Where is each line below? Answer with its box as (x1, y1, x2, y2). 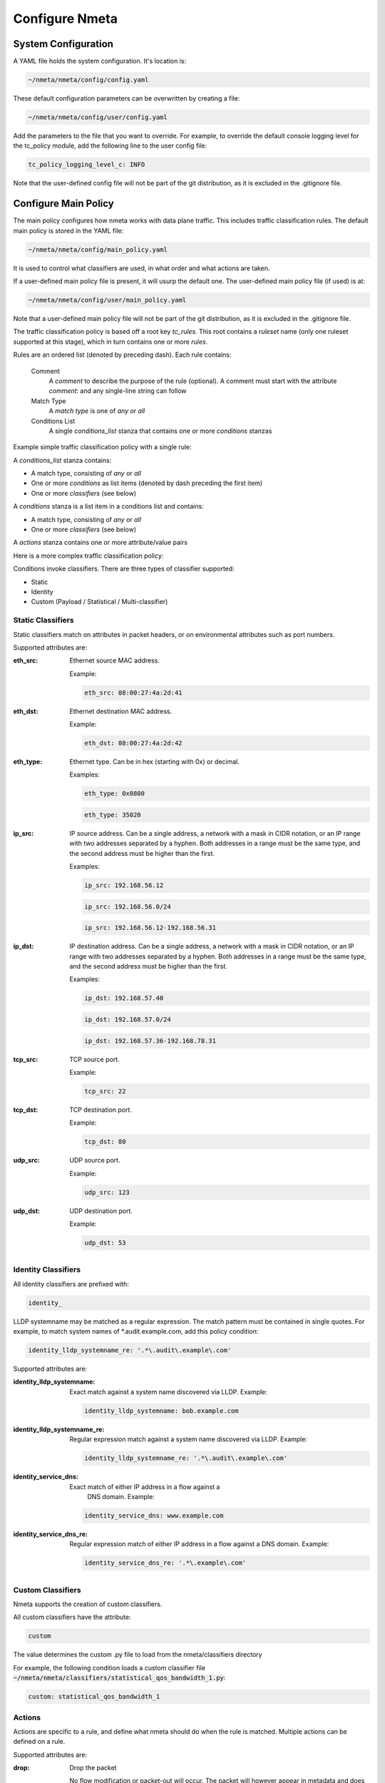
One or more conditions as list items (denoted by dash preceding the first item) (31, 479, 263, 488)
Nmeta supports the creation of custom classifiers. (13, 1600, 163, 1608)
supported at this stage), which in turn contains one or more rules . (13, 337, 208, 346)
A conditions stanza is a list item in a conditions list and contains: (13, 502, 204, 511)
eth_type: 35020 (84, 810, 142, 819)
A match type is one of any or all (48, 407, 145, 415)
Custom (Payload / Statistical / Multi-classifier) (31, 598, 168, 606)
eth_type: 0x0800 (84, 790, 145, 798)
